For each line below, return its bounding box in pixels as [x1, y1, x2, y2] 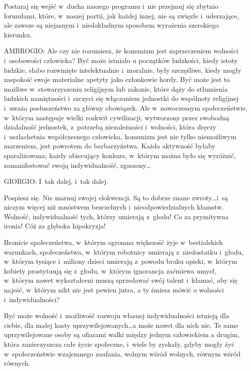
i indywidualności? [4, 294, 60, 304]
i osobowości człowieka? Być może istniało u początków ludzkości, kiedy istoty [4, 55, 238, 65]
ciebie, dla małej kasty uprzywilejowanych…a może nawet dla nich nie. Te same [4, 320, 238, 330]
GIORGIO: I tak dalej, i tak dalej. [4, 176, 109, 186]
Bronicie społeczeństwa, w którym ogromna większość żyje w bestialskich [4, 237, 223, 247]
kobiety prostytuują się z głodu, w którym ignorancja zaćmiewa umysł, [4, 265, 217, 275]
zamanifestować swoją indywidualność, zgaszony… [4, 160, 151, 170]
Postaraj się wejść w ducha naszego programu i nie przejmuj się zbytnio [4, 1, 219, 11]
